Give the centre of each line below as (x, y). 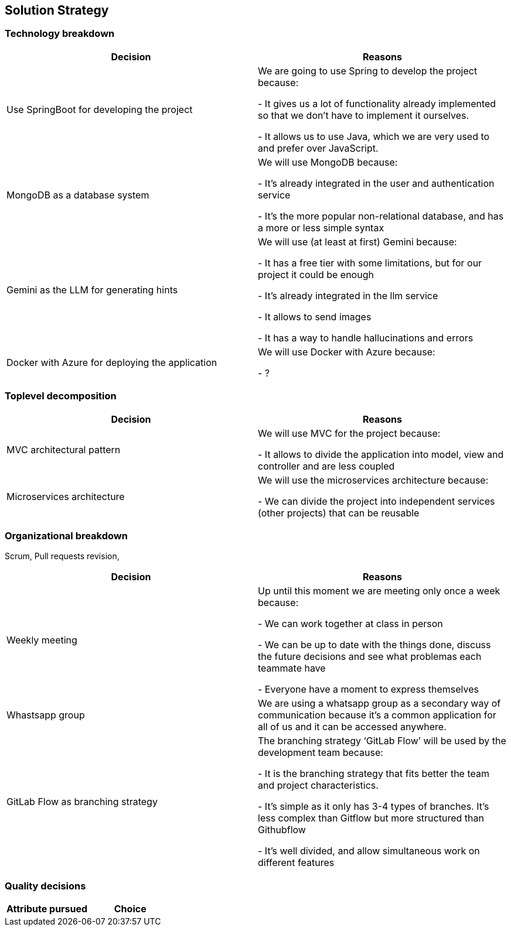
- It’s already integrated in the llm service (348, 295)
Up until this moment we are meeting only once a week (379, 591)
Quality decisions (45, 886)
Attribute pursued (47, 909)
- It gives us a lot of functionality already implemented (377, 103)
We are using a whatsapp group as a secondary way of (379, 704)
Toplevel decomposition (61, 396)
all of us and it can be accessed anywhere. (352, 727)
